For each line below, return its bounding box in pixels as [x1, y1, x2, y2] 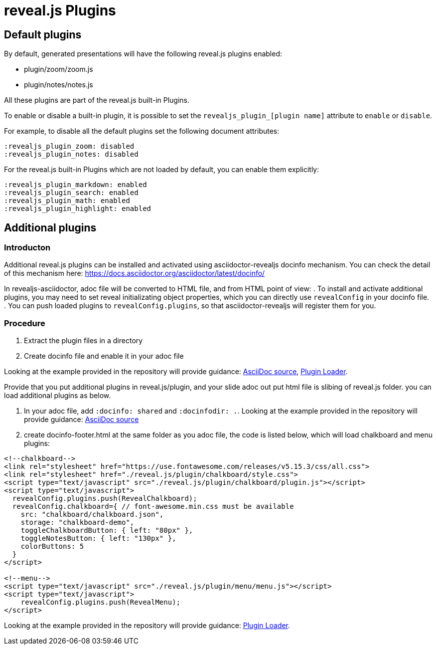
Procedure [4, 318, 45, 328]
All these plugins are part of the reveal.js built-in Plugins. [4, 96, 190, 105]
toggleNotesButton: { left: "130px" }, [20, 534, 176, 543]
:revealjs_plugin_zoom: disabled [4, 142, 135, 151]
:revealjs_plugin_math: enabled [4, 197, 130, 205]
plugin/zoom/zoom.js [24, 65, 93, 74]
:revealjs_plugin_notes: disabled [4, 150, 139, 159]
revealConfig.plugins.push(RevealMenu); [20, 598, 181, 607]
